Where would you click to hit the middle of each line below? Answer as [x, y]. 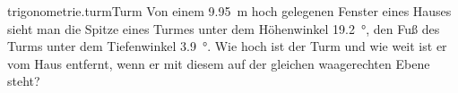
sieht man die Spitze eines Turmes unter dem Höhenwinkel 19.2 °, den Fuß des [224, 28]
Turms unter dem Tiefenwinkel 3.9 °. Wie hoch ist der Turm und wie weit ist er [227, 46]
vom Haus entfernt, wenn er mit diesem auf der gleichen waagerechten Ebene [219, 63]
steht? [24, 81]
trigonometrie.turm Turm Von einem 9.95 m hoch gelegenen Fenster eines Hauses [229, 11]
